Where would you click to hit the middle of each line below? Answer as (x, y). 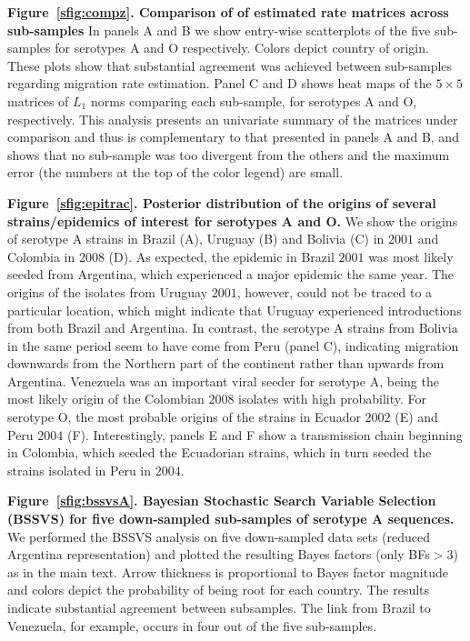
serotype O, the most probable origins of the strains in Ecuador (184, 417)
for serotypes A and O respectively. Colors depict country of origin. (242, 48)
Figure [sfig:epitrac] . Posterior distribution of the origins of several (222, 202)
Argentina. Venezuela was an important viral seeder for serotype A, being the (223, 381)
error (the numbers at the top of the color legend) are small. (175, 172)
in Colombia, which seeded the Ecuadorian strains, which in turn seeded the (220, 452)
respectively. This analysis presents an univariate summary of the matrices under (233, 119)
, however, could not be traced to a (335, 291)
